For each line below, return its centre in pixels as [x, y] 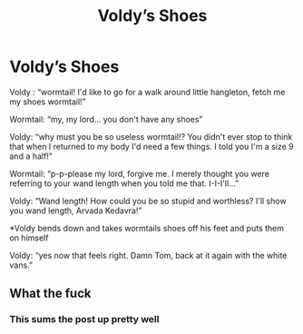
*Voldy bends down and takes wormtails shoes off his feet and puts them [147, 228]
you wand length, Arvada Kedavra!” [76, 211]
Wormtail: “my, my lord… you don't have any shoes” [106, 119]
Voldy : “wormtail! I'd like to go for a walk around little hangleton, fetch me [147, 92]
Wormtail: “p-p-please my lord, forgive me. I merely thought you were [140, 173]
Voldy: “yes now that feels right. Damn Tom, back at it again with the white [148, 255]
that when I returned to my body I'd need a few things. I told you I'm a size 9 [151, 146]
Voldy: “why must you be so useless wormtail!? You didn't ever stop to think [151, 136]
